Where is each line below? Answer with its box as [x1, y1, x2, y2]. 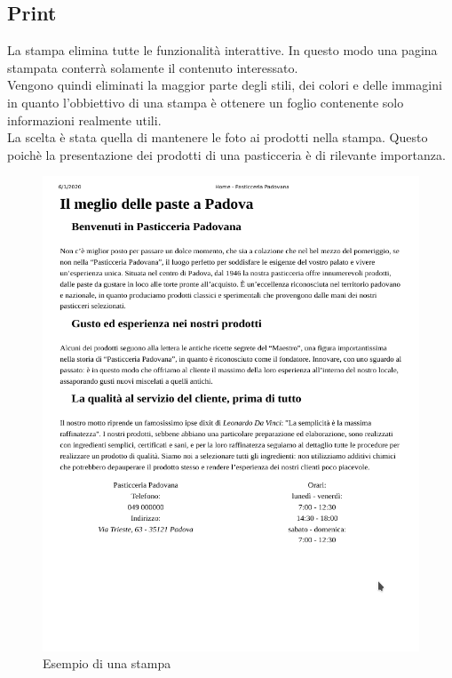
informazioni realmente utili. [7, 110, 162, 129]
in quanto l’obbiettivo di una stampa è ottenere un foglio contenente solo [7, 92, 404, 111]
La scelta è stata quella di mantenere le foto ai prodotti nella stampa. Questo [7, 128, 428, 147]
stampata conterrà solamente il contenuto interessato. [7, 58, 298, 76]
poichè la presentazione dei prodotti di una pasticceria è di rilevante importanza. [7, 145, 446, 164]
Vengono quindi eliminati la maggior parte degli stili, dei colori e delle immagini [7, 76, 442, 94]
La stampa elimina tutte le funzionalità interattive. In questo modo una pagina [7, 41, 438, 60]
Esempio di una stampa [43, 654, 171, 673]
